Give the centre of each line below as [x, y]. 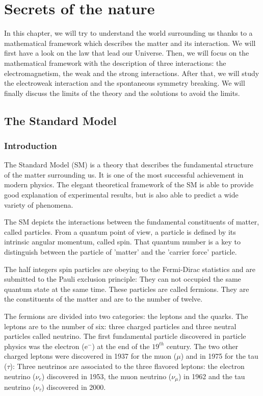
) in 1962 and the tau [212, 376]
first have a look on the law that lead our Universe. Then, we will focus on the [127, 53]
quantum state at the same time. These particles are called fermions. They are [127, 289]
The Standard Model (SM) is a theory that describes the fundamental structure [129, 165]
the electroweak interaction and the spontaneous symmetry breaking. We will [125, 83]
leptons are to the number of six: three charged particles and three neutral [120, 326]
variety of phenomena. [39, 204]
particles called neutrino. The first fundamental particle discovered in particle [125, 336]
